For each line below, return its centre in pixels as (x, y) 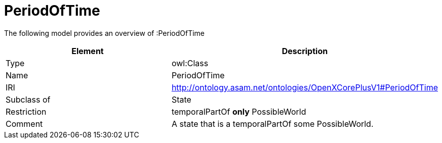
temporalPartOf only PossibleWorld (239, 111)
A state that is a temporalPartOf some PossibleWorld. (272, 124)
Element (88, 51)
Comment (24, 124)
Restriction (26, 111)
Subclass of (28, 99)
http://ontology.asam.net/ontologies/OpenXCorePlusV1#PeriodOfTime (305, 87)
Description (305, 51)
